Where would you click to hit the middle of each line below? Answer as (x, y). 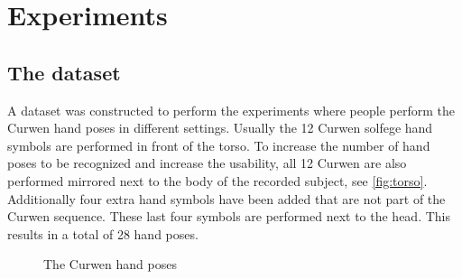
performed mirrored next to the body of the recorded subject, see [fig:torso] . (217, 180)
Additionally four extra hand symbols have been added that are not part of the (226, 198)
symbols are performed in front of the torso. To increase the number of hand (219, 145)
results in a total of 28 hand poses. (103, 233)
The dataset (64, 72)
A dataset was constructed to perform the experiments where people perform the (231, 110)
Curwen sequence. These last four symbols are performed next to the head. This (229, 216)
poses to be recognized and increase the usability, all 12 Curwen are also (207, 163)
